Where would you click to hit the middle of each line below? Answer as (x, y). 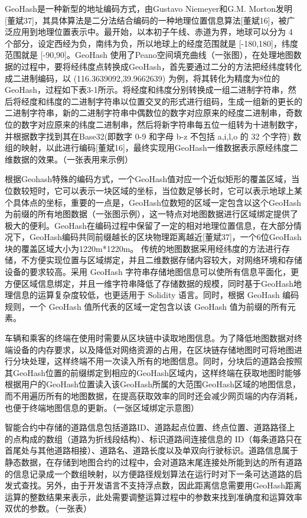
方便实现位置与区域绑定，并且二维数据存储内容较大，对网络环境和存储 (166, 260)
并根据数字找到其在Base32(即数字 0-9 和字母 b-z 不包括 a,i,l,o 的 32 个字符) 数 (153, 136)
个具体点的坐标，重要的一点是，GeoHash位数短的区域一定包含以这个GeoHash (153, 202)
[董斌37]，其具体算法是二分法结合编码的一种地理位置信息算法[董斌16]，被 (146, 20)
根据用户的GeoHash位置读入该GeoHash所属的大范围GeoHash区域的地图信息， (153, 384)
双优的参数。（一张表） (48, 508)
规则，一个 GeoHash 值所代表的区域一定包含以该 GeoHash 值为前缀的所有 (146, 306)
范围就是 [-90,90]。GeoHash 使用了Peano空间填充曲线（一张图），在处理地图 (149, 55)
